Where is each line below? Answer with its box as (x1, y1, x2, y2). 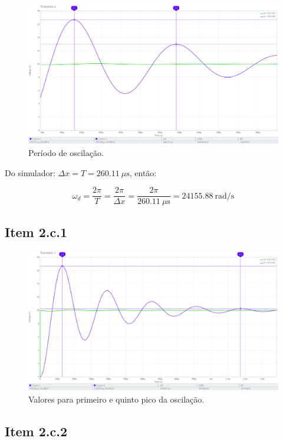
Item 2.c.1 (5, 222, 68, 241)
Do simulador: (5, 166, 55, 179)
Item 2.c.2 (5, 421, 68, 440)
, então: (129, 166, 157, 179)
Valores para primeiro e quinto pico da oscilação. (28, 393, 205, 405)
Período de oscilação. (28, 147, 104, 159)
